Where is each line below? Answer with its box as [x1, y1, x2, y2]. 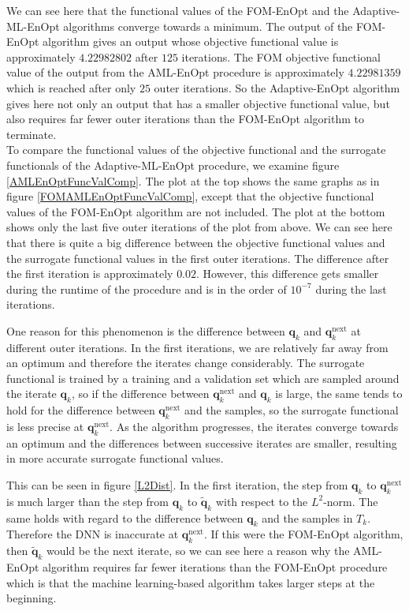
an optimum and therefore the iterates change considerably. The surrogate [6, 354, 365, 371]
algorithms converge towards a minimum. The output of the [63, 17, 353, 34]
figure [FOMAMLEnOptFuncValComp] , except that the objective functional [6, 188, 374, 204]
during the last [315, 280, 387, 297]
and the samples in [262, 509, 353, 526]
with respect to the [215, 493, 308, 509]
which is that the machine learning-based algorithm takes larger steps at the [6, 574, 375, 590]
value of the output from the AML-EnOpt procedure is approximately [6, 64, 344, 81]
